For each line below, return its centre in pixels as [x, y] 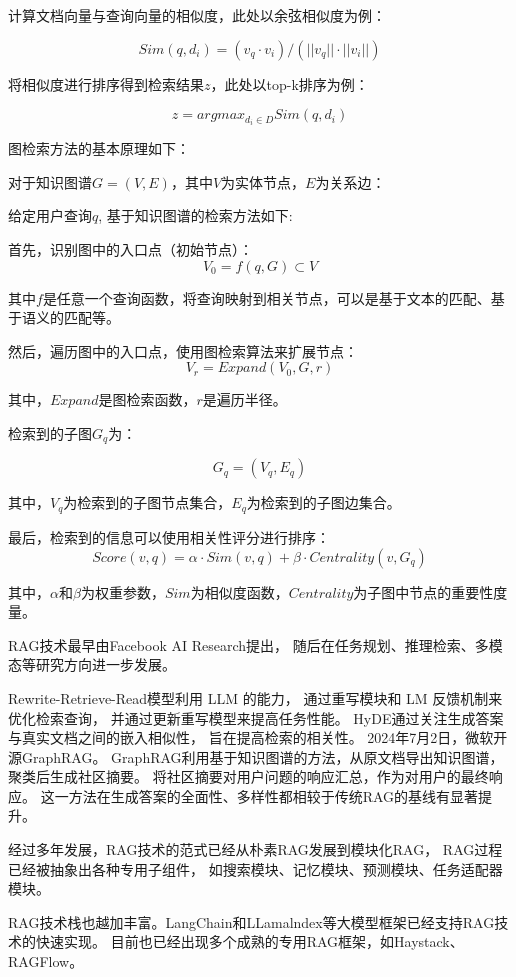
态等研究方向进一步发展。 [92, 664]
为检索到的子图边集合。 [323, 502]
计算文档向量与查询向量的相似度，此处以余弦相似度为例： [197, 15]
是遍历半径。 [244, 399]
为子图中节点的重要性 [423, 591]
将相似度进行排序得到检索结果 [106, 83]
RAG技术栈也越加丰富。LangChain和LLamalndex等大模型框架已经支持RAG [251, 921]
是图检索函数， [147, 399]
